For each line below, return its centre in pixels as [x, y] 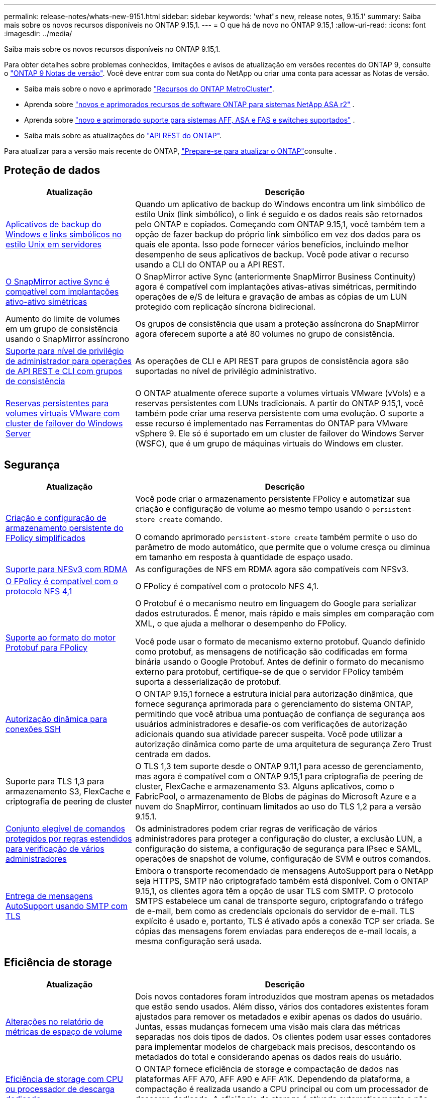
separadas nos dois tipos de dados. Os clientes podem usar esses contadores [283, 1036]
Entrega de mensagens [49, 896]
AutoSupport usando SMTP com [67, 906]
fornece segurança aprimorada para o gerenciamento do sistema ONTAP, [274, 704]
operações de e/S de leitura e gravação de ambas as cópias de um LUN [271, 296]
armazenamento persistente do [65, 528]
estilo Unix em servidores [53, 244]
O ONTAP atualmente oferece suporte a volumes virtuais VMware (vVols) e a [280, 393]
